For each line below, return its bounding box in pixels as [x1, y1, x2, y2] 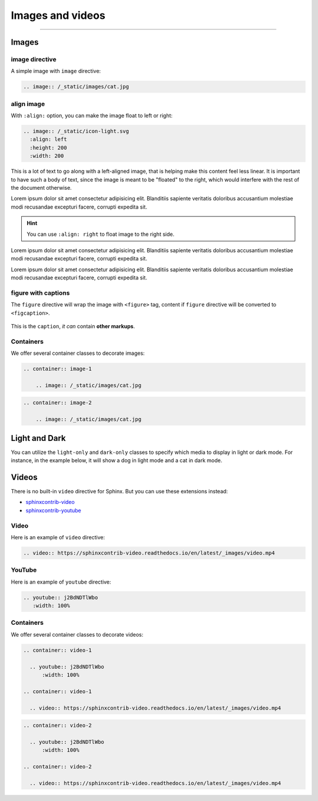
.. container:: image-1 [23, 365, 92, 373]
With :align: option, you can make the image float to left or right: [11, 112, 173, 119]
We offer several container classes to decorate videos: [11, 631, 144, 638]
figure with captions [11, 289, 70, 297]
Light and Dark [11, 433, 66, 443]
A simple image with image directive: [11, 68, 101, 75]
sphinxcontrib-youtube [25, 507, 82, 514]
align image [11, 100, 45, 108]
